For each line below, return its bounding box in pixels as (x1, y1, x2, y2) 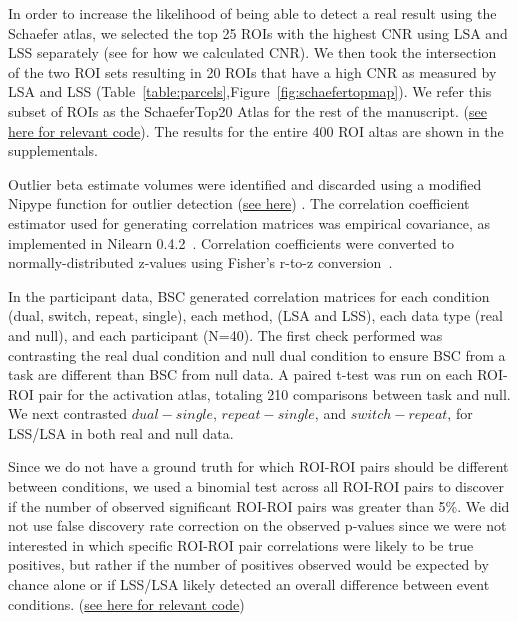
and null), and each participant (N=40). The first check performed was (8, 324, 443, 345)
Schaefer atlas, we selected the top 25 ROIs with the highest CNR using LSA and (8, 22, 508, 43)
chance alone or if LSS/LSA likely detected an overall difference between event (8, 574, 490, 595)
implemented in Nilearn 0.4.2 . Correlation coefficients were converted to (8, 232, 454, 253)
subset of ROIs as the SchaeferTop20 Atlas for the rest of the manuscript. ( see (8, 100, 487, 121)
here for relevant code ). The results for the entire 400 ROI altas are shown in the (8, 120, 504, 141)
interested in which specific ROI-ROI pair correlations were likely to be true (8, 534, 474, 555)
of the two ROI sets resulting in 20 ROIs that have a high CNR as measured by (8, 61, 497, 82)
